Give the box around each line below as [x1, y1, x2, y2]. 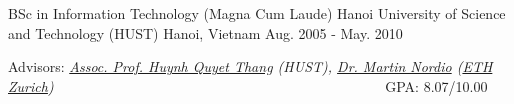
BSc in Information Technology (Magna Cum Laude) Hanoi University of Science [8, 3, 506, 23]
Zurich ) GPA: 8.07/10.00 [8, 75, 488, 96]
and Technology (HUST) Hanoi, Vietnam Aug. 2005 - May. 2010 [8, 22, 403, 43]
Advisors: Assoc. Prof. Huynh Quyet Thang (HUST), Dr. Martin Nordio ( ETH [8, 56, 493, 77]
